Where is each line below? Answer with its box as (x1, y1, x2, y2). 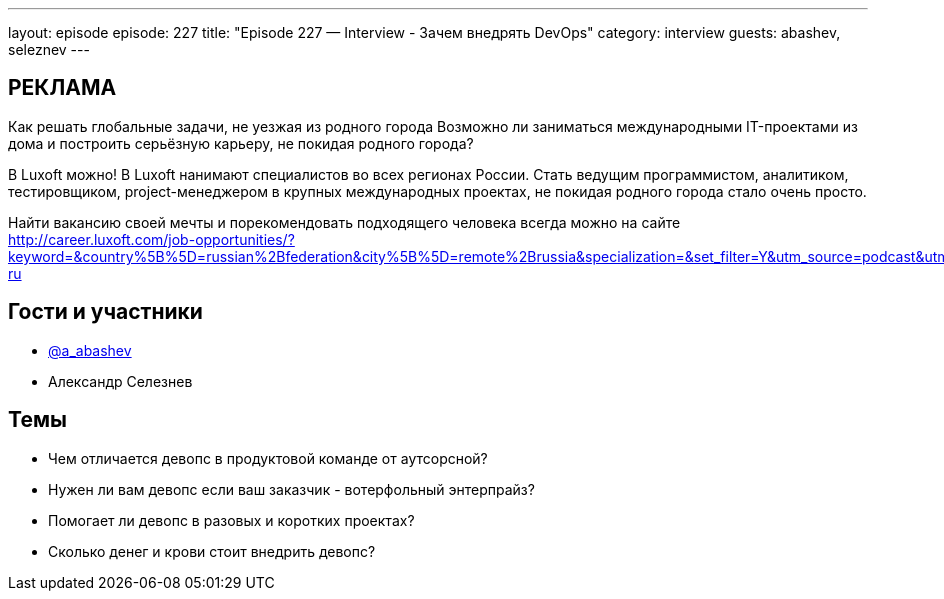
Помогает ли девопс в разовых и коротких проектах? (48, 511, 415, 529)
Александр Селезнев (48, 372, 193, 390)
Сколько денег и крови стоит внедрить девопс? (48, 542, 376, 560)
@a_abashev (48, 341, 132, 359)
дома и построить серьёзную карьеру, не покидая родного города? (8, 134, 474, 152)
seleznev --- (8, 41, 90, 58)
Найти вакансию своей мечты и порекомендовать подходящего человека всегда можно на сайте (8, 213, 681, 231)
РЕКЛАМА (8, 75, 117, 101)
